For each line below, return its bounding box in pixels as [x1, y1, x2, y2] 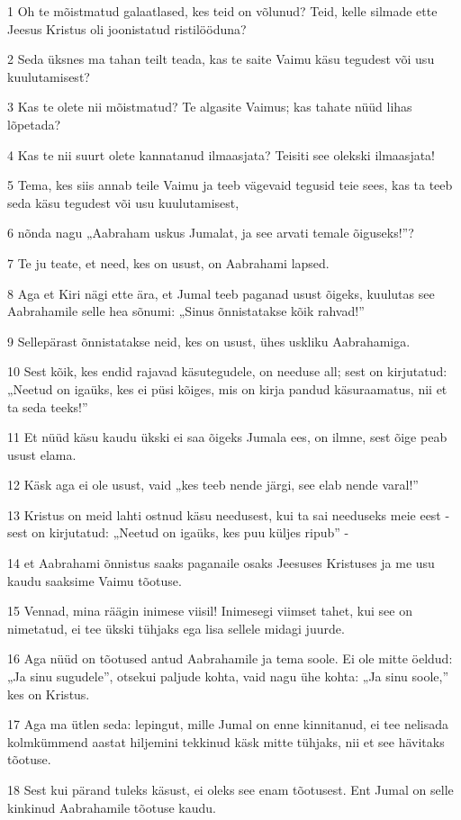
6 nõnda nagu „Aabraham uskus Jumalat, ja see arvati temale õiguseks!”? [7, 223, 414, 242]
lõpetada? [7, 114, 61, 133]
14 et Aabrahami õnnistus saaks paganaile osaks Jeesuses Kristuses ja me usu [7, 554, 435, 572]
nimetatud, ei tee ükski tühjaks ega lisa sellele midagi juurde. [7, 618, 345, 637]
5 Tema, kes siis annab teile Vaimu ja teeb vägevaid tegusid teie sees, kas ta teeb [7, 176, 453, 194]
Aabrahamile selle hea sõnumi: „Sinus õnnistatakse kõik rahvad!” [7, 302, 365, 320]
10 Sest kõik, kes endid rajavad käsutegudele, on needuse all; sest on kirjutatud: [7, 362, 447, 381]
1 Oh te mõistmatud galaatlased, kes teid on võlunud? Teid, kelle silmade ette [7, 2, 438, 20]
